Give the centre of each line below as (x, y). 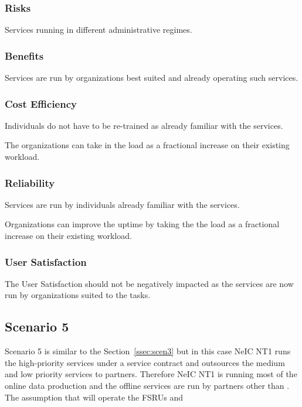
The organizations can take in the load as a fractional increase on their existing (147, 145)
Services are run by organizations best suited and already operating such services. (152, 78)
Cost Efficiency (41, 103)
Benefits (24, 55)
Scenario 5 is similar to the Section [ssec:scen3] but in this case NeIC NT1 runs (148, 351)
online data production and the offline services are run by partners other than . (147, 386)
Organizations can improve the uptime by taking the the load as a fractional (142, 224)
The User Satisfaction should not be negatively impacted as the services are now (149, 283)
